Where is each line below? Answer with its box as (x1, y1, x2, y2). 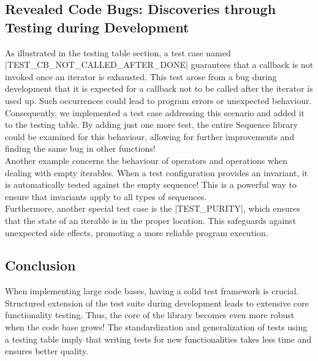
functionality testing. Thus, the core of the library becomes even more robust (5, 308, 295, 321)
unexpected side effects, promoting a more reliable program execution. (5, 226, 268, 239)
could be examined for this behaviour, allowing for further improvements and (5, 130, 295, 143)
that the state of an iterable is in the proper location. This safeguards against (5, 214, 297, 226)
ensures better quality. (5, 344, 88, 357)
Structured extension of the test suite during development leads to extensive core (5, 296, 309, 309)
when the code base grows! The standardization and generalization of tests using (5, 321, 308, 333)
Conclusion (5, 256, 76, 275)
